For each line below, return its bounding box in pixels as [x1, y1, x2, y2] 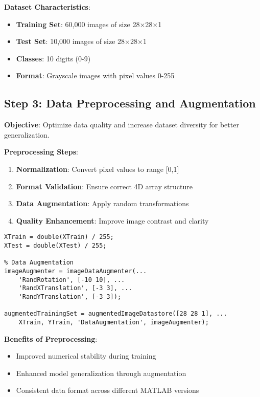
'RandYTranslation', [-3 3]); [18, 293, 122, 300]
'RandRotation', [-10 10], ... [18, 276, 125, 283]
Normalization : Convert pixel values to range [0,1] [16, 163, 179, 174]
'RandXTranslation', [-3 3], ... [18, 284, 132, 292]
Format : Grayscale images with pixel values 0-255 [16, 70, 175, 81]
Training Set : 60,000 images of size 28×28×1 [16, 18, 162, 29]
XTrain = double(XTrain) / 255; [4, 233, 114, 241]
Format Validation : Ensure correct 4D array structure [16, 181, 193, 191]
